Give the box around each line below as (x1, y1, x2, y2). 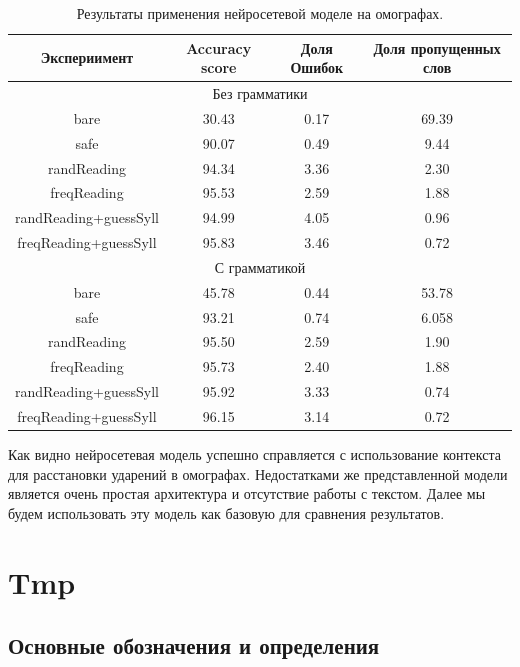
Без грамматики (212, 83, 308, 104)
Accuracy (186, 37, 252, 58)
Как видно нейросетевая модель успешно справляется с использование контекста (8, 444, 501, 465)
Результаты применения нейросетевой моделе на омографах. (76, 3, 444, 23)
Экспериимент (40, 47, 134, 68)
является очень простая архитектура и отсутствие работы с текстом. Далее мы (8, 483, 486, 504)
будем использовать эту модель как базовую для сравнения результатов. (8, 502, 445, 523)
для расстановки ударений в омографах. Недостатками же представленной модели (8, 463, 508, 484)
